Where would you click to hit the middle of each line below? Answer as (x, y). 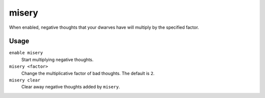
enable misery (26, 53)
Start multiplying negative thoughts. (57, 59)
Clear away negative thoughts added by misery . (71, 87)
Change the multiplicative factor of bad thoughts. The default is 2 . (88, 73)
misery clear (25, 80)
